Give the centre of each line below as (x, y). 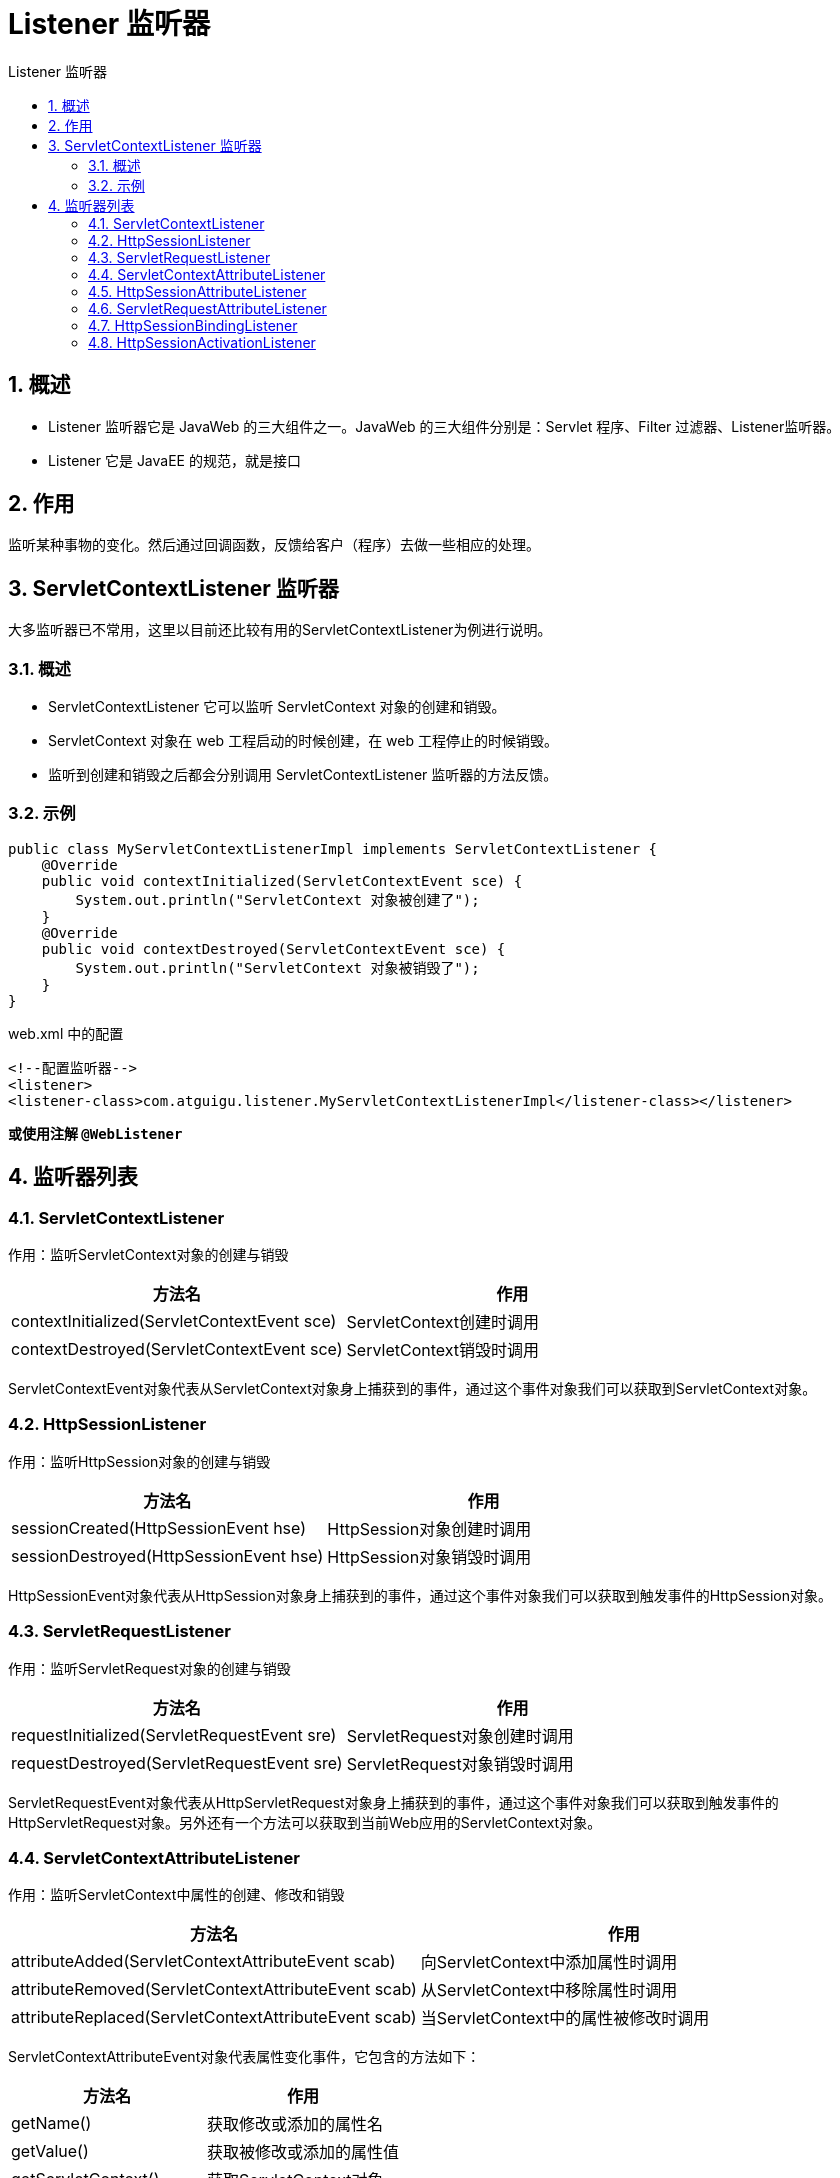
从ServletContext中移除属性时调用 (549, 1990)
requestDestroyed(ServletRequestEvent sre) (177, 1762)
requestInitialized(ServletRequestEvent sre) (174, 1734)
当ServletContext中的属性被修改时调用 (565, 2018)
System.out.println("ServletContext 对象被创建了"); (277, 899)
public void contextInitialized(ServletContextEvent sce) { (282, 880)
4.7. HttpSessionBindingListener (193, 325)
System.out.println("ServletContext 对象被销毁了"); (277, 967)
